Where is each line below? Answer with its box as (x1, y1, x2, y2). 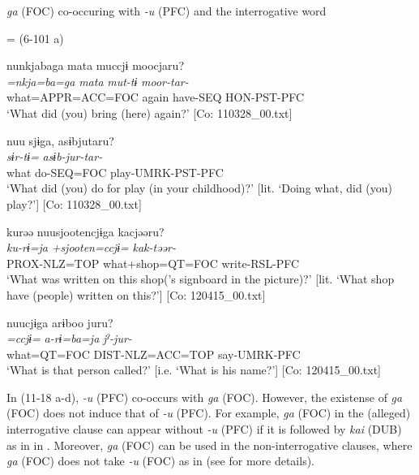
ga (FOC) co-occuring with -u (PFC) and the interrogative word (6, 2, 327, 19)
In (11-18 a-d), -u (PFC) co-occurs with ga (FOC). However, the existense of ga (6, 388, 403, 405)
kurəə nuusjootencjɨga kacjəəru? (6, 222, 165, 240)
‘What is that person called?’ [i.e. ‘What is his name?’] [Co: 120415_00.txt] (6, 361, 381, 378)
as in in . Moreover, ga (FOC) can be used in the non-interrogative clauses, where (6, 436, 413, 453)
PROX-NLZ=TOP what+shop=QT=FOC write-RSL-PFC (6, 254, 300, 271)
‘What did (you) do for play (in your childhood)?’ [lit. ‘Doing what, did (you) (6, 179, 392, 196)
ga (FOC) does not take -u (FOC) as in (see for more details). (6, 452, 314, 469)
